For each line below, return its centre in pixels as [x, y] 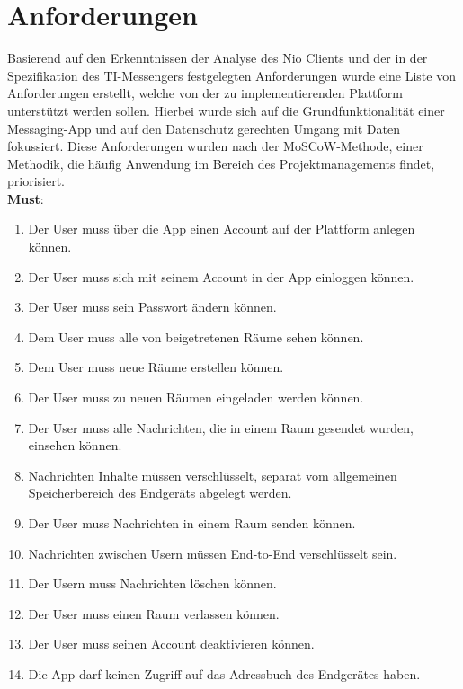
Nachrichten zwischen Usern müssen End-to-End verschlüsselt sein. [213, 553]
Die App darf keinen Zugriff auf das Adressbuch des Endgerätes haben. [224, 673]
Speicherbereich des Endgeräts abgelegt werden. [160, 493]
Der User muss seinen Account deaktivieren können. [171, 644]
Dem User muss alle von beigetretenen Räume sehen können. [196, 336]
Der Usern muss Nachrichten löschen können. [152, 583]
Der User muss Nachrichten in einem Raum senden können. [192, 523]
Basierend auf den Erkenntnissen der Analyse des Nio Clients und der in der [218, 58]
